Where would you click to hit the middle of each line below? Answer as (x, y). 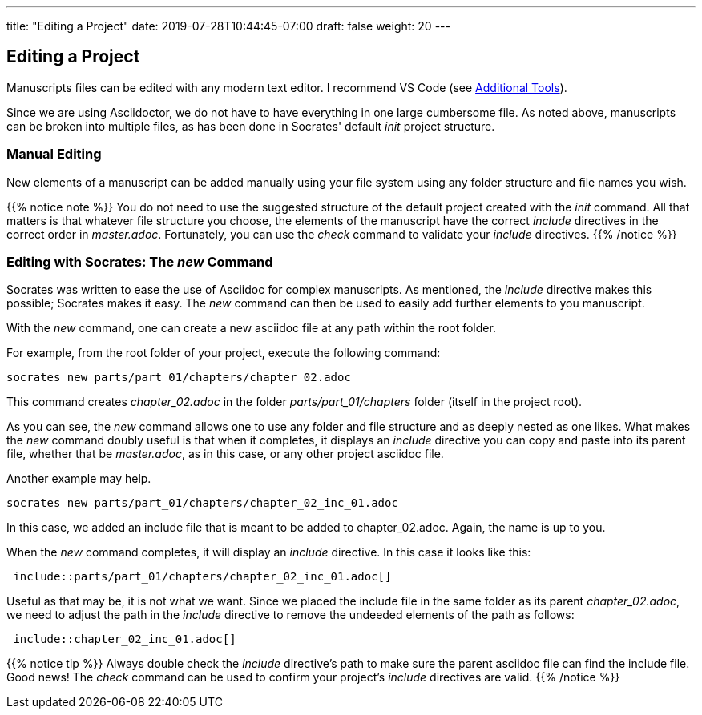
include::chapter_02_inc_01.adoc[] (125, 639)
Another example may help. (79, 479)
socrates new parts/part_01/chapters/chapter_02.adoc (179, 378)
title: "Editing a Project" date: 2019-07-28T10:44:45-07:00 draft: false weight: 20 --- (228, 26)
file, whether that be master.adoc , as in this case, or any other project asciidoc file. (225, 454)
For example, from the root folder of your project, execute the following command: (224, 353)
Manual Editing (54, 154)
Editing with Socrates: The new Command (140, 261)
